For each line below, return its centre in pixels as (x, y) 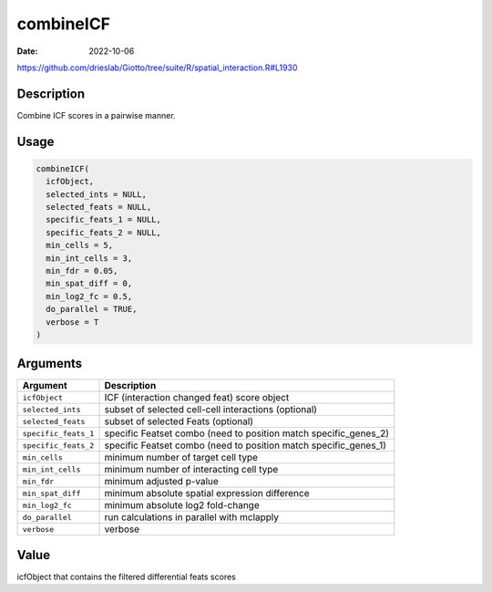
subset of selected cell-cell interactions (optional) (211, 410)
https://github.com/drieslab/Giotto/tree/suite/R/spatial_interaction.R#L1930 (157, 68)
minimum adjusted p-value (161, 482)
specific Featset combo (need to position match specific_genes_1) (246, 445)
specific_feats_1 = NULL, (103, 220)
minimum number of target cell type (181, 458)
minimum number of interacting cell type (191, 470)
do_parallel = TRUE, (92, 309)
